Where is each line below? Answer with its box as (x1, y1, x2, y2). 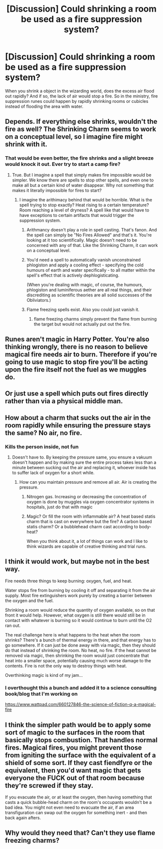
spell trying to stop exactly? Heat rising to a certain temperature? (19, 202, 149, 208)
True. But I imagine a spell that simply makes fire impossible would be (12, 172, 152, 178)
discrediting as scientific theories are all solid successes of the (26, 292, 152, 298)
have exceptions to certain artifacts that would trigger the (19, 212, 134, 218)
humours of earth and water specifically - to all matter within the (26, 267, 155, 273)
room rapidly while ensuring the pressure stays (5, 421, 151, 429)
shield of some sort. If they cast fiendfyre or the (5, 758, 153, 767)
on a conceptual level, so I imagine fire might (5, 132, 143, 141)
